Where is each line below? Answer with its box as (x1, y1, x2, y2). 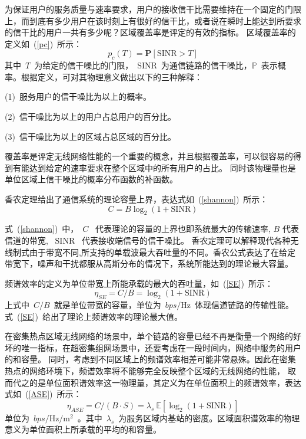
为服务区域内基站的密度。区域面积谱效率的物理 (118, 411, 300, 424)
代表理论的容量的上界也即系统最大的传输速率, (95, 222, 271, 235)
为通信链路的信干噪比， (161, 59, 252, 71)
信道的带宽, (5, 234, 48, 246)
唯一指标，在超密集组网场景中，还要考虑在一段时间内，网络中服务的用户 (21, 341, 301, 353)
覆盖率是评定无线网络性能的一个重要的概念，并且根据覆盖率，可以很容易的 (5, 150, 293, 162)
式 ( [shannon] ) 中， (5, 222, 79, 235)
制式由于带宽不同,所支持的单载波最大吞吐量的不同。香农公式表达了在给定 (12, 245, 295, 258)
